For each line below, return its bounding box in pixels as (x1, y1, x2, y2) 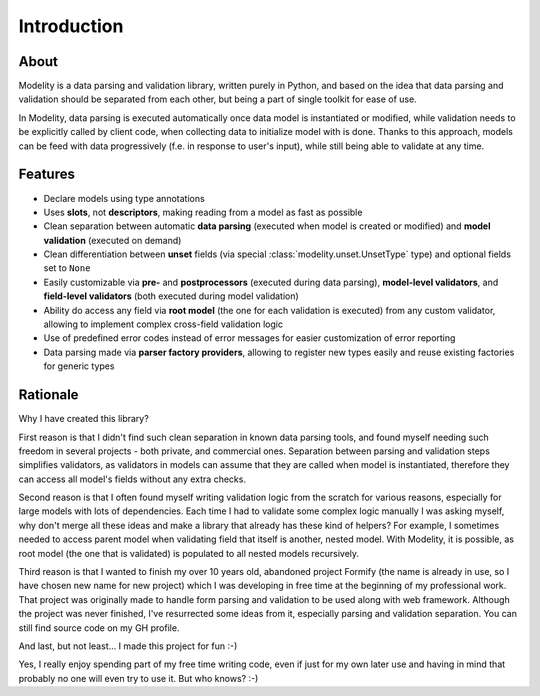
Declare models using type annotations (43, 192, 205, 204)
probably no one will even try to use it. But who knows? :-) (18, 672, 259, 684)
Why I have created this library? (18, 413, 149, 425)
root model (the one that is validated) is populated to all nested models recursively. (18, 547, 360, 559)
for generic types (43, 360, 115, 372)
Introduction (18, 15, 124, 37)
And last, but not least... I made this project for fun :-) (18, 640, 238, 652)
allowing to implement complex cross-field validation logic (43, 318, 284, 330)
